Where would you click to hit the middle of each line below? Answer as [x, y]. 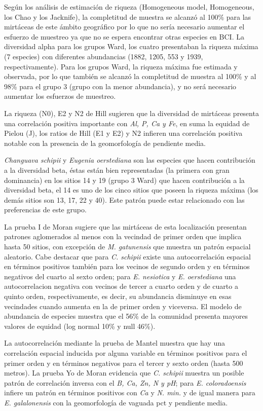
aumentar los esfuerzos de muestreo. [60, 96]
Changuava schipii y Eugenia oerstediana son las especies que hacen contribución [130, 160]
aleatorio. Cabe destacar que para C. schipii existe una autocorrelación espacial [127, 256]
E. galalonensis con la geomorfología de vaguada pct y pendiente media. [116, 402]
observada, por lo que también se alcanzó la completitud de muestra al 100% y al [130, 76]
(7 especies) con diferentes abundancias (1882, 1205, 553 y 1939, [104, 56]
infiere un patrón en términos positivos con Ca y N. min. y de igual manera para [130, 393]
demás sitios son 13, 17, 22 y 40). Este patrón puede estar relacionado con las [124, 199]
